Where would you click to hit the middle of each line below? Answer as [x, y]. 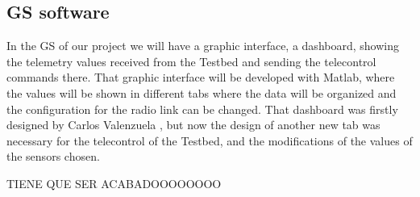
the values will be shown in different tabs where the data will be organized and [202, 92]
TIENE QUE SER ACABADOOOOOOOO [114, 183]
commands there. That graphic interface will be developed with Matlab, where [201, 77]
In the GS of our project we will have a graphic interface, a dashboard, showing [203, 46]
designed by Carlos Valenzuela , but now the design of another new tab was [193, 125]
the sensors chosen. [53, 156]
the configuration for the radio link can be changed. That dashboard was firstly [202, 109]
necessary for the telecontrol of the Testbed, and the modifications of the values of [210, 140]
